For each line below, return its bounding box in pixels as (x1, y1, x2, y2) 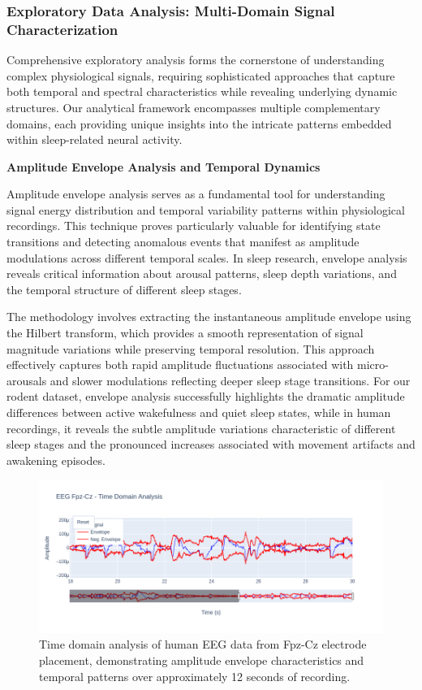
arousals (6, 371, 47, 388)
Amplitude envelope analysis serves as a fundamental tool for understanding (6, 185, 385, 202)
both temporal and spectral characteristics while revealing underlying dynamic (6, 83, 398, 100)
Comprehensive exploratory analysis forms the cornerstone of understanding (6, 51, 385, 68)
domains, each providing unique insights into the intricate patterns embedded (6, 115, 392, 132)
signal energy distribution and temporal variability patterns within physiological (6, 201, 405, 218)
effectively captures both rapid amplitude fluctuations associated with (6, 356, 354, 373)
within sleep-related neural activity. (6, 131, 183, 148)
